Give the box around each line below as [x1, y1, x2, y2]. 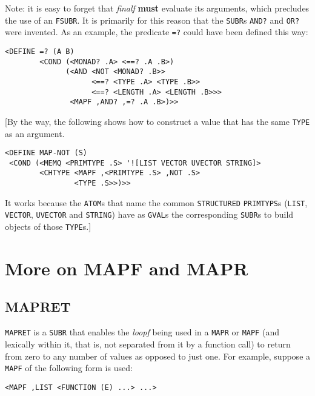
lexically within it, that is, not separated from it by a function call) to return [5, 337, 291, 350]
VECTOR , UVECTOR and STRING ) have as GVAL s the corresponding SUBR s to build [5, 208, 294, 221]
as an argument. [5, 127, 65, 139]
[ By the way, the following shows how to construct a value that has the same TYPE [5, 115, 310, 127]
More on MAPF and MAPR [5, 255, 248, 280]
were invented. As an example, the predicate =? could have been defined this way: [5, 25, 308, 38]
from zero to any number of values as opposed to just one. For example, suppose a [5, 349, 311, 362]
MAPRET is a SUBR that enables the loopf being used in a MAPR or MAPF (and [5, 326, 279, 338]
